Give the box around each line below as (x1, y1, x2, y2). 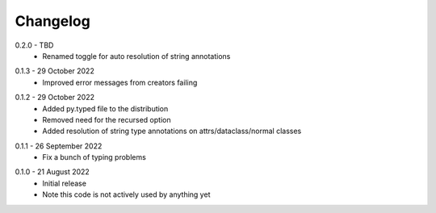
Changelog (15, 12, 90, 30)
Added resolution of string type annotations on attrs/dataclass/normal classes (42, 126, 302, 136)
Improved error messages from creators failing (42, 77, 198, 87)
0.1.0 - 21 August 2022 (15, 167, 90, 177)
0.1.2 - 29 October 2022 (15, 93, 94, 102)
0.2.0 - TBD (15, 40, 54, 50)
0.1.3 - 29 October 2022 (15, 66, 94, 76)
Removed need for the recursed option (42, 115, 171, 124)
